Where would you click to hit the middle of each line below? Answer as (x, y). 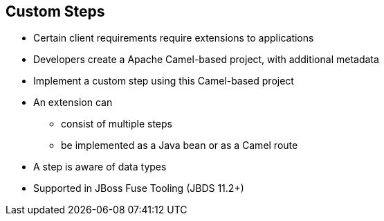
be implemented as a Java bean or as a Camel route (180, 145)
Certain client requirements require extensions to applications (174, 38)
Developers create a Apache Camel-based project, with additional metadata (206, 60)
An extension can (73, 103)
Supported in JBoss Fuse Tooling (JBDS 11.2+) (139, 188)
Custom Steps (55, 11)
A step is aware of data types (100, 167)
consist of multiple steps (117, 124)
